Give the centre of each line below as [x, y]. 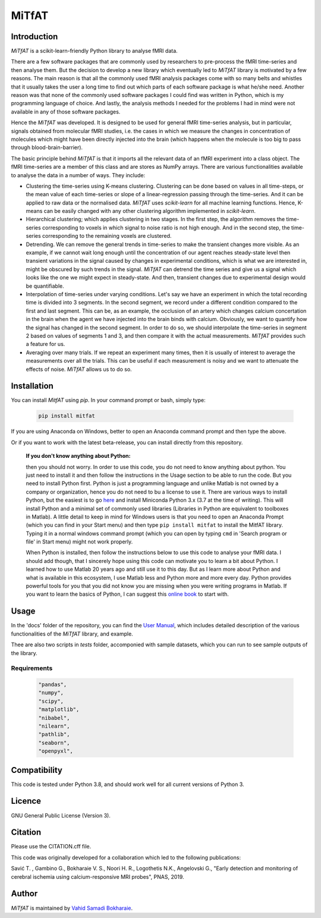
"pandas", [53, 685]
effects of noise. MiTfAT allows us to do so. [79, 369]
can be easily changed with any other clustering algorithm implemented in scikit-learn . [150, 211]
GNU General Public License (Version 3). [61, 815]
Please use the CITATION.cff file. [51, 847]
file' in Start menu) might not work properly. [79, 542]
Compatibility [37, 770]
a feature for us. [45, 344]
